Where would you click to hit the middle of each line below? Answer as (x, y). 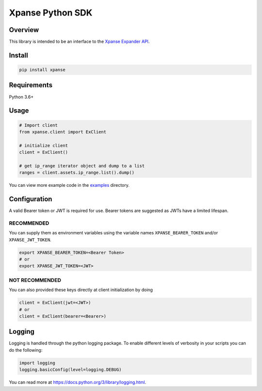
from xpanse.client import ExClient (63, 132)
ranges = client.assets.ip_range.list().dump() (77, 173)
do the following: (26, 350)
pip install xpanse (42, 70)
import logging (37, 363)
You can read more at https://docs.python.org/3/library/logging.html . (78, 382)
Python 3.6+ (21, 97)
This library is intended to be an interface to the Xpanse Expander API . (79, 42)
